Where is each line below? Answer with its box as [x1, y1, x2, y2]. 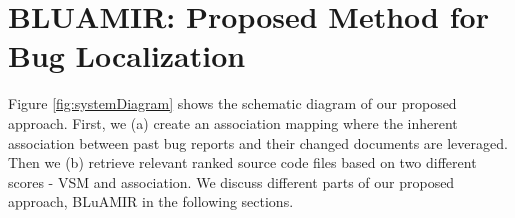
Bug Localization [8, 35, 246, 76]
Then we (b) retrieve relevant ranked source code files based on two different [8, 152, 477, 173]
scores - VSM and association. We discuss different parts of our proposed [8, 171, 455, 192]
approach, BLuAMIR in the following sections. [8, 191, 294, 212]
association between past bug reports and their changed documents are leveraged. [8, 132, 508, 153]
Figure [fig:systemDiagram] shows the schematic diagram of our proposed [8, 93, 457, 114]
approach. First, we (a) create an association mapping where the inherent [8, 112, 458, 133]
